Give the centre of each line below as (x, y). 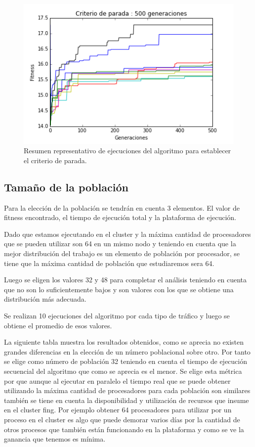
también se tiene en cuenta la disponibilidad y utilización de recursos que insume (127, 400)
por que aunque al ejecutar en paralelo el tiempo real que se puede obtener (117, 380)
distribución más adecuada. (45, 299)
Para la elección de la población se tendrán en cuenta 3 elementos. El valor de (122, 207)
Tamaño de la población (66, 187)
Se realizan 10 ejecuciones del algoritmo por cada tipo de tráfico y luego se (117, 315)
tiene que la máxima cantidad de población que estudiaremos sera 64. (109, 263)
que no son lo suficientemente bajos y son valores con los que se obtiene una (119, 289)
